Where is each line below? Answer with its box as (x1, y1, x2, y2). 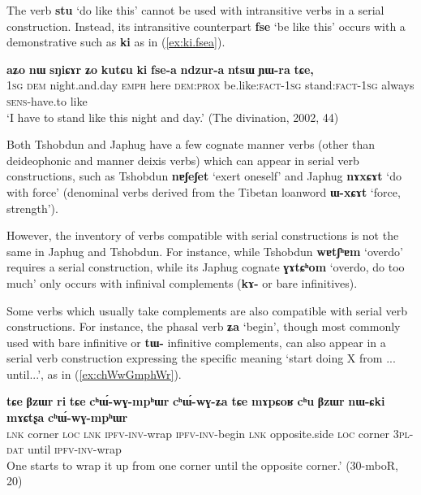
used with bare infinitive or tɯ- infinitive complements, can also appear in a (6, 333, 386, 350)
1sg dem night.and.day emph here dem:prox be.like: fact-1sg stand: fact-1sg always (6, 76, 415, 93)
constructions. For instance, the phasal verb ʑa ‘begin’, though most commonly (6, 318, 401, 335)
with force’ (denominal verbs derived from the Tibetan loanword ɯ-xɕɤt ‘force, (6, 183, 401, 200)
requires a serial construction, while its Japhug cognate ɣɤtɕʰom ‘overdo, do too (6, 258, 405, 276)
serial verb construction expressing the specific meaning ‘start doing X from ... (6, 350, 396, 367)
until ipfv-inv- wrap (27, 441, 122, 458)
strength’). (6, 199, 58, 216)
